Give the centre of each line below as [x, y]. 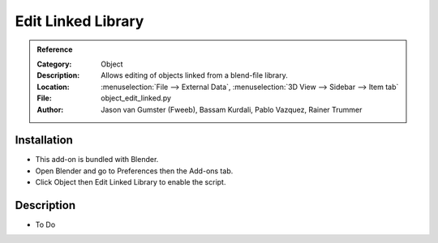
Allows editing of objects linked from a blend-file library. [194, 75]
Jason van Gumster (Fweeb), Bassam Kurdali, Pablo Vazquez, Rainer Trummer [232, 109]
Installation [44, 141]
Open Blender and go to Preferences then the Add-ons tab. [134, 171]
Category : [54, 64]
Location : [53, 87]
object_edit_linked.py [136, 98]
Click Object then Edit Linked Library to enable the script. [131, 182]
